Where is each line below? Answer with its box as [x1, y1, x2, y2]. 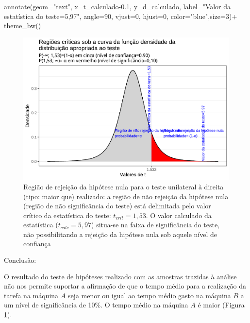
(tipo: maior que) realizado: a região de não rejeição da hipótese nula [23, 191, 229, 201]
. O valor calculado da [146, 210, 212, 220]
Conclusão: [4, 255, 36, 265]
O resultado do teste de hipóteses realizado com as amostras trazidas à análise [4, 271, 237, 281]
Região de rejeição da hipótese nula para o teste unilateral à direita [23, 181, 224, 191]
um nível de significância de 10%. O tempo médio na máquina [4, 300, 188, 310]
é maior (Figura [198, 300, 245, 310]
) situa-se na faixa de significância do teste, [91, 220, 220, 230]
